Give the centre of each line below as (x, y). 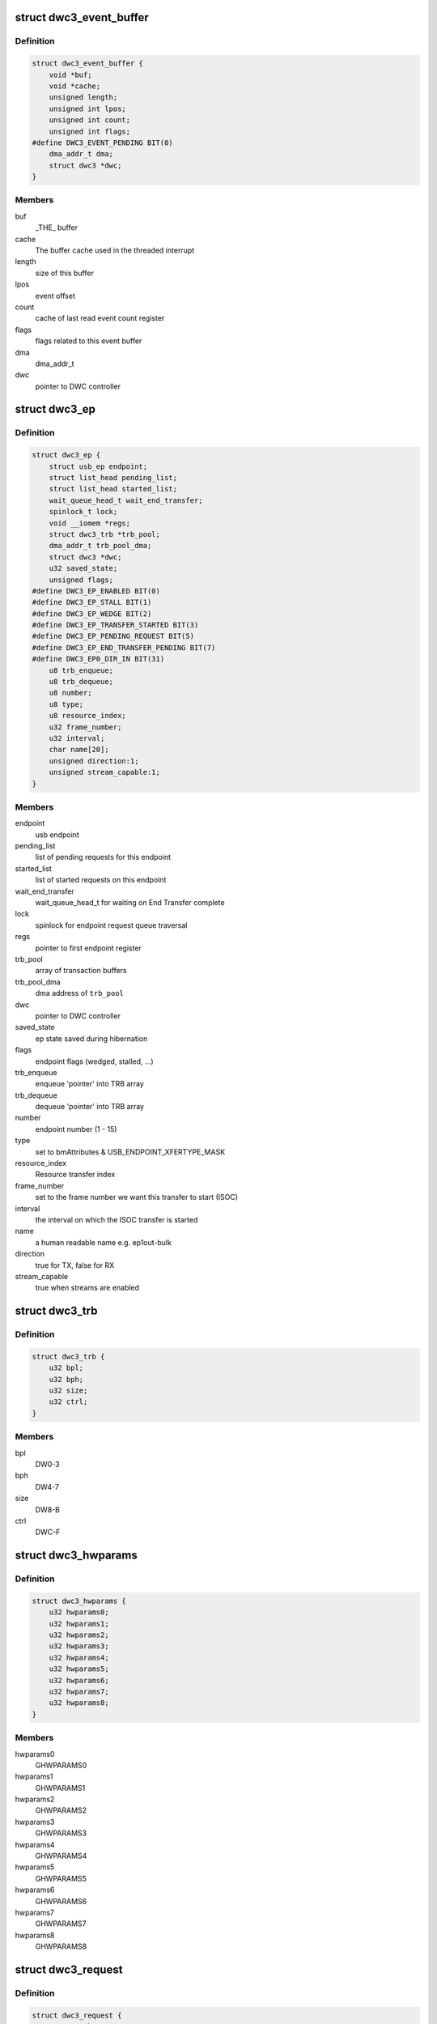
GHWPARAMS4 (61, 1856)
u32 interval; (77, 738)
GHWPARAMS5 (61, 1878)
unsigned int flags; (90, 131)
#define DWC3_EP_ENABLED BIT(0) (96, 591)
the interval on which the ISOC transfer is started (117, 1219)
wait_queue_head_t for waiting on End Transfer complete (130, 903)
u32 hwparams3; (79, 1646)
